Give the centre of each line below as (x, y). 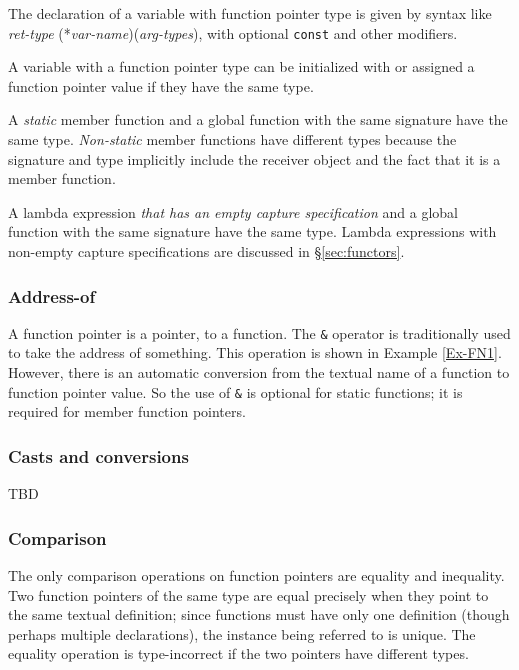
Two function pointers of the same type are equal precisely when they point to (248, 594)
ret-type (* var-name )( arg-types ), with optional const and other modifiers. (233, 32)
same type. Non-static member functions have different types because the (232, 139)
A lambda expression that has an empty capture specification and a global (233, 211)
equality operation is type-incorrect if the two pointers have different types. (238, 653)
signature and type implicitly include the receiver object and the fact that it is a (254, 158)
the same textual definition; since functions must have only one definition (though (259, 614)
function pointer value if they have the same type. (161, 85)
